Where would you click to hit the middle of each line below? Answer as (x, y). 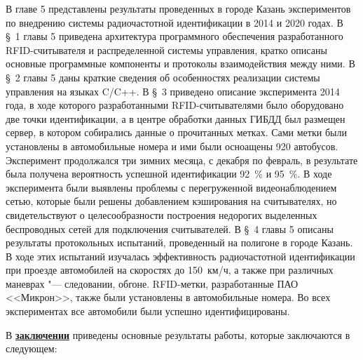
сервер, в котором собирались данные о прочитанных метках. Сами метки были (176, 132)
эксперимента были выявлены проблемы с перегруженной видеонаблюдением (171, 187)
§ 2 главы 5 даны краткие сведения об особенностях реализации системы (163, 77)
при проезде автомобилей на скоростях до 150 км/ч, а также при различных (170, 270)
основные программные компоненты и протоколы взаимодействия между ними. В (180, 64)
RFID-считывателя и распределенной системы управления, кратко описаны (166, 49)
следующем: (32, 348)
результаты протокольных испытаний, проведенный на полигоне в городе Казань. (179, 242)
